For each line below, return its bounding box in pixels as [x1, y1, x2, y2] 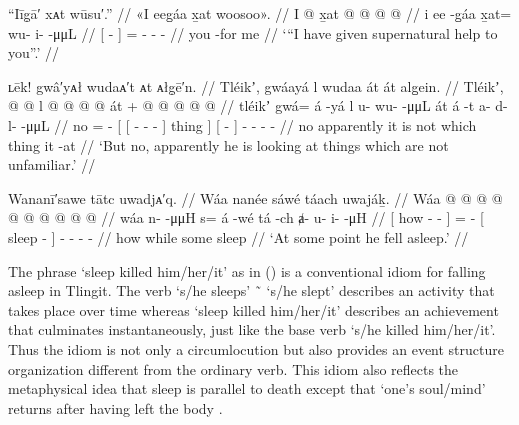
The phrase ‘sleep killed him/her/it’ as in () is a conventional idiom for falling [8, 260, 486, 281]
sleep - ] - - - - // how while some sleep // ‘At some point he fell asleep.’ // [8, 226, 469, 247]
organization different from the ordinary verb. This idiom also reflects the [8, 358, 459, 379]
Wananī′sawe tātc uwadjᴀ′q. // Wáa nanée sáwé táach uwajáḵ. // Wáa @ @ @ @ [8, 187, 503, 208]
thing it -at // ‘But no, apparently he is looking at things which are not [8, 134, 449, 155]
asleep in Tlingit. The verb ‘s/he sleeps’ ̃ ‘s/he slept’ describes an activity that [8, 280, 495, 301]
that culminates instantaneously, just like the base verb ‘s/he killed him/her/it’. [8, 319, 496, 340]
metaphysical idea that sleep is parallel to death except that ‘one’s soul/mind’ [8, 378, 486, 399]
